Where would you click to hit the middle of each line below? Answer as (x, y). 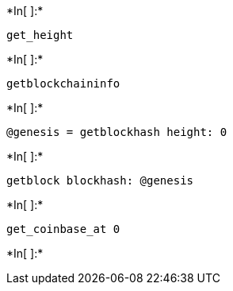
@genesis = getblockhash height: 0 (117, 132)
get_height (40, 35)
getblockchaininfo (63, 83)
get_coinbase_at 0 (63, 229)
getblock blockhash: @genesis (100, 180)
